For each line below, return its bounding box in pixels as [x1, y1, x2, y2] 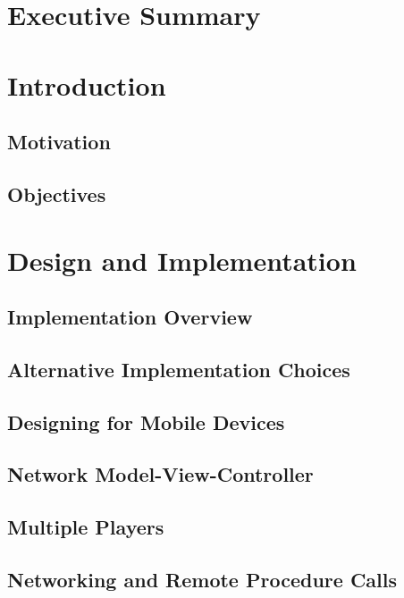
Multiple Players [7, 513, 164, 541]
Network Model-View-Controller [7, 460, 314, 488]
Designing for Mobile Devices [7, 408, 285, 435]
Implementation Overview [7, 303, 253, 331]
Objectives [7, 180, 106, 207]
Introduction [7, 66, 166, 103]
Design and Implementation [7, 241, 357, 278]
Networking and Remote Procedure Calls [7, 565, 398, 593]
